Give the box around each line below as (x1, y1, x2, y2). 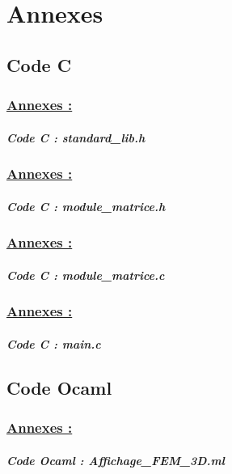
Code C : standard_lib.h (6, 129, 146, 146)
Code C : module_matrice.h (6, 197, 166, 214)
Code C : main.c (6, 335, 101, 352)
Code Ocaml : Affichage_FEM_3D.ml (6, 451, 225, 468)
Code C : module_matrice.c (6, 266, 165, 283)
